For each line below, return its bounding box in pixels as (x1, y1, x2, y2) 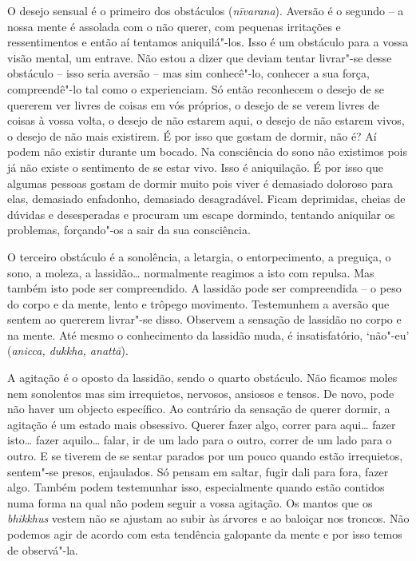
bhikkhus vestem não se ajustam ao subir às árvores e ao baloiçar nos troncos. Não (7, 510, 410, 527)
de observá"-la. (7, 541, 78, 558)
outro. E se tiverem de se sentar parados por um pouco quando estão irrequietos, (7, 448, 403, 464)
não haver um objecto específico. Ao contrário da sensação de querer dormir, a (7, 400, 390, 417)
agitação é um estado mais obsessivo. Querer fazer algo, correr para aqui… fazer (7, 416, 396, 432)
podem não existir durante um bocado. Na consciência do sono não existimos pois (7, 143, 408, 160)
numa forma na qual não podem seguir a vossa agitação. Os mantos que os (7, 494, 373, 511)
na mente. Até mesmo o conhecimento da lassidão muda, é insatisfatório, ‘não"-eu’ (7, 326, 410, 343)
